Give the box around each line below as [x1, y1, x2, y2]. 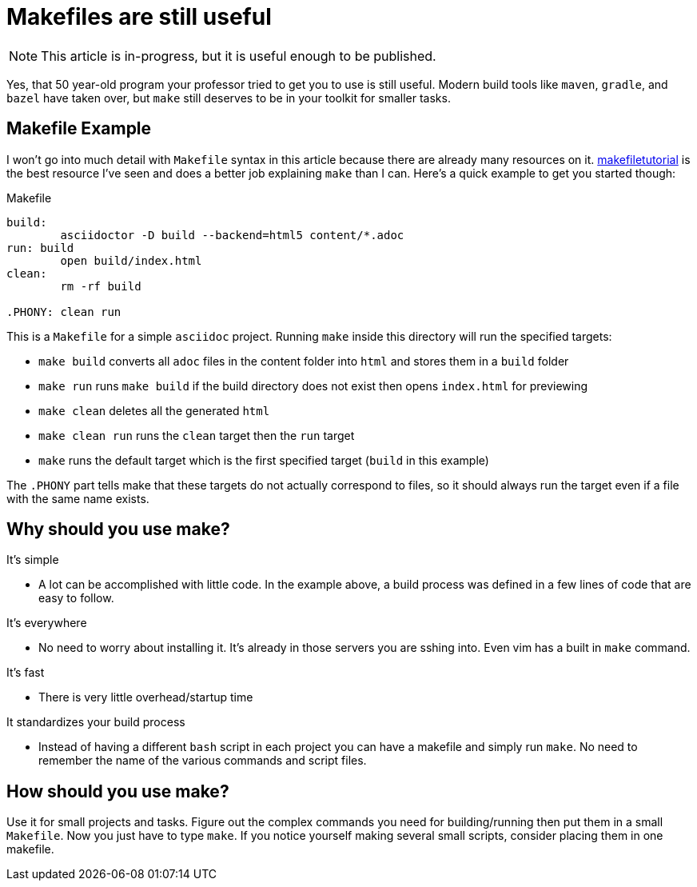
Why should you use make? [6, 519, 230, 540]
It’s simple [6, 553, 59, 567]
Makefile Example [6, 118, 152, 139]
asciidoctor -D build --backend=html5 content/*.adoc [60, 228, 404, 242]
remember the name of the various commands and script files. [38, 753, 367, 768]
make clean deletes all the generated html [38, 403, 270, 418]
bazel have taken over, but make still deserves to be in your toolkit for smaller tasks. [6, 90, 451, 105]
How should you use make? [6, 781, 229, 801]
